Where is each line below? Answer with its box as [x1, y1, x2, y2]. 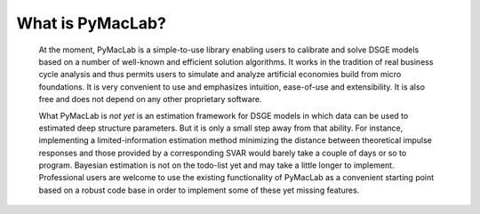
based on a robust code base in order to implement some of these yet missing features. [38, 185, 360, 195]
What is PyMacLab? [16, 13, 166, 33]
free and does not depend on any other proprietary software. [38, 94, 262, 105]
